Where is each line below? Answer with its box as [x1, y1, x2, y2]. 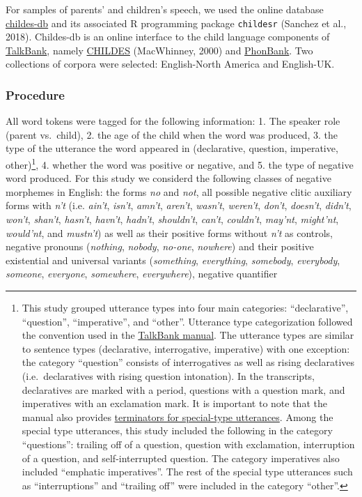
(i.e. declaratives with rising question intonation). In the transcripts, [22, 369, 315, 383]
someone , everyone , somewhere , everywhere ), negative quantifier [6, 266, 278, 281]
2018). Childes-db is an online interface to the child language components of [6, 29, 330, 44]
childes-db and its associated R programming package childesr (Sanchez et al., [6, 15, 347, 30]
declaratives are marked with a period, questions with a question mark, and [22, 382, 345, 397]
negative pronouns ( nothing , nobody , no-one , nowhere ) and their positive [6, 239, 314, 254]
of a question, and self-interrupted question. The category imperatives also [22, 450, 340, 465]
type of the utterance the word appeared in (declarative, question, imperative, [6, 141, 338, 155]
